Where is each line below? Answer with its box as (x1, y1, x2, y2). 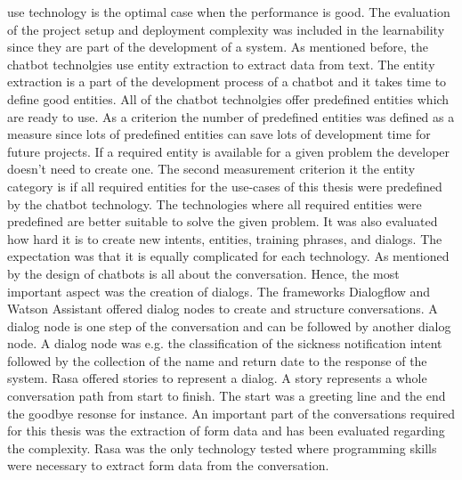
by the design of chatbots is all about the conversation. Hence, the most (7, 264, 400, 282)
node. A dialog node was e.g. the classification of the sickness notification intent (7, 334, 442, 353)
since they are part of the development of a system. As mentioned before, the (7, 37, 428, 56)
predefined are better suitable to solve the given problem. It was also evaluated (7, 212, 438, 231)
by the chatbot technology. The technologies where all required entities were (7, 194, 422, 213)
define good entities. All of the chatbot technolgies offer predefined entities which (7, 89, 450, 108)
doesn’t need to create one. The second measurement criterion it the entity (7, 159, 416, 178)
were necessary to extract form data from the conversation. (7, 456, 329, 475)
